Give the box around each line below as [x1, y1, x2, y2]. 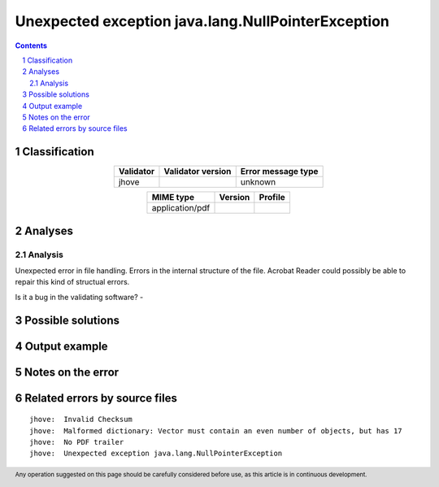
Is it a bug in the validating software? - [15, 292, 144, 302]
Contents [15, 41, 48, 50]
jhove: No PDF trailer [29, 437, 124, 446]
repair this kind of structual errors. [15, 277, 130, 287]
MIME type [151, 192, 195, 203]
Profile [259, 192, 286, 203]
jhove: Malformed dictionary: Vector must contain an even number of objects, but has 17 [29, 426, 402, 435]
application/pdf [151, 202, 211, 214]
